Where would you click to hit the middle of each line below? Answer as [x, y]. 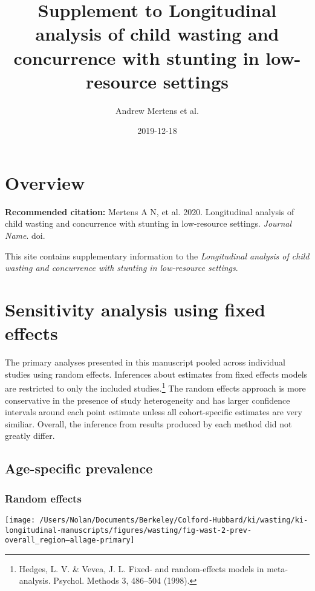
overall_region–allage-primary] [70, 540]
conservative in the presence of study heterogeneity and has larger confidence [148, 400]
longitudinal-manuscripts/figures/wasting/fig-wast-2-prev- [128, 530]
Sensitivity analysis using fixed [135, 309]
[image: [20, 520]
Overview [45, 182]
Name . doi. [25, 235]
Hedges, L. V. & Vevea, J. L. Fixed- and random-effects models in [141, 568]
